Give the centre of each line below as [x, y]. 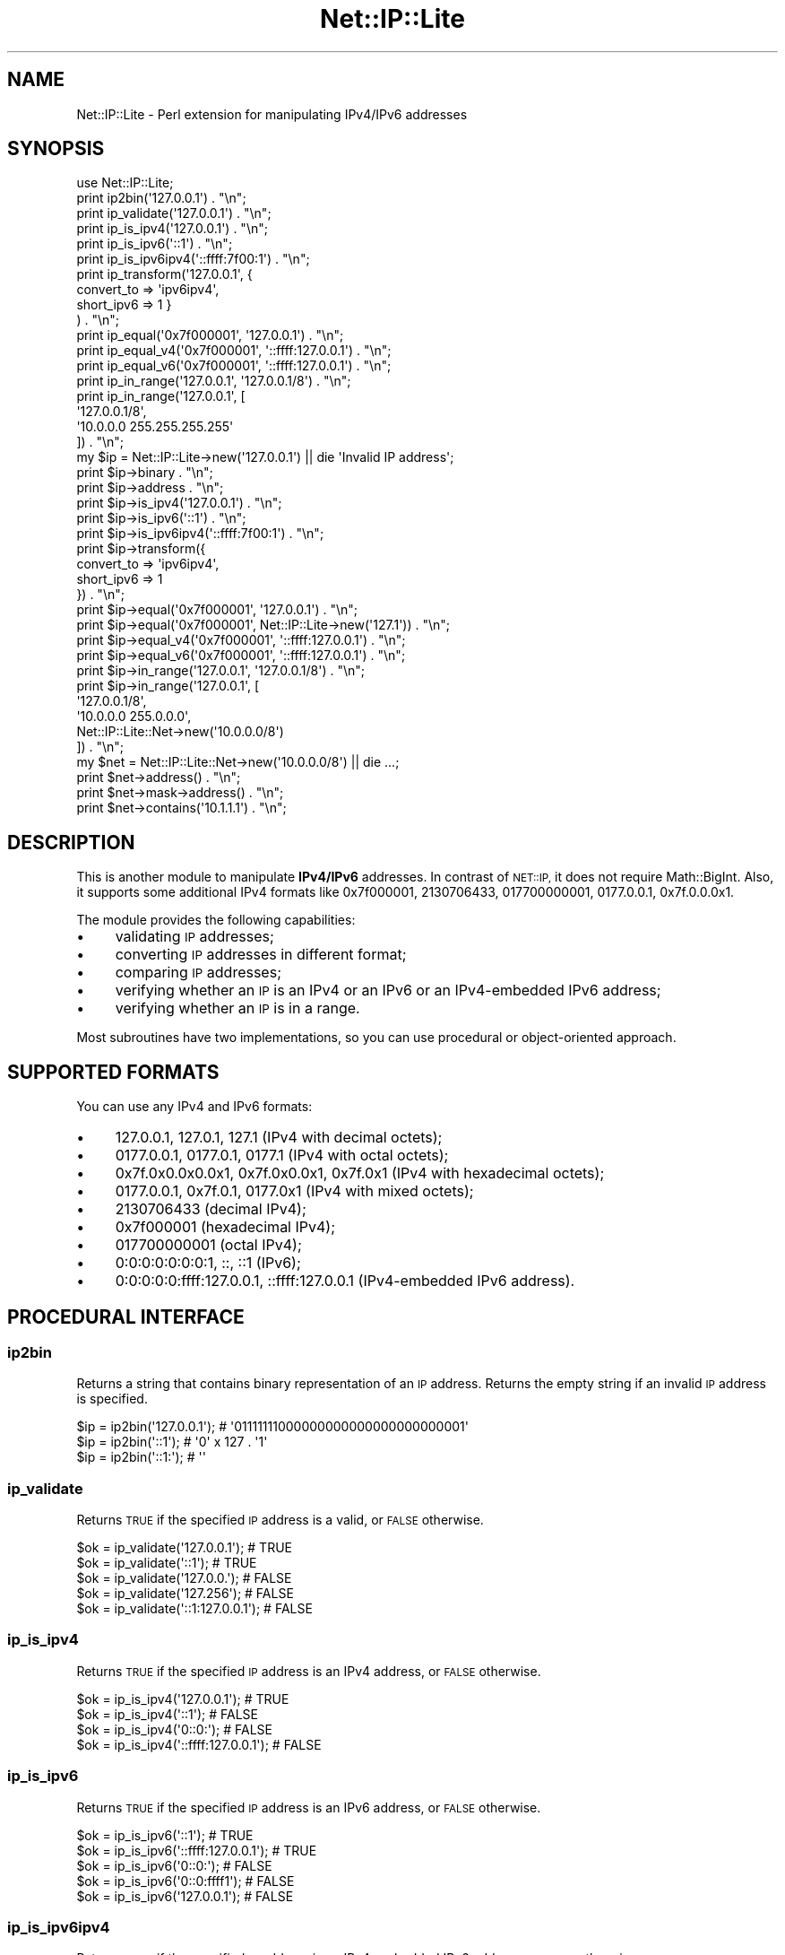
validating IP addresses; [194, 937]
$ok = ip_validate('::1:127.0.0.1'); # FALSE [194, 1609]
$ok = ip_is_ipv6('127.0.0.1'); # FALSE [185, 1896]
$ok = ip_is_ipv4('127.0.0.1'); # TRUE [183, 1699]
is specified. [112, 1399]
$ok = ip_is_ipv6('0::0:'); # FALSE [174, 1865]
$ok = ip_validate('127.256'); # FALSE [185, 1594]
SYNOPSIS [56, 149]
